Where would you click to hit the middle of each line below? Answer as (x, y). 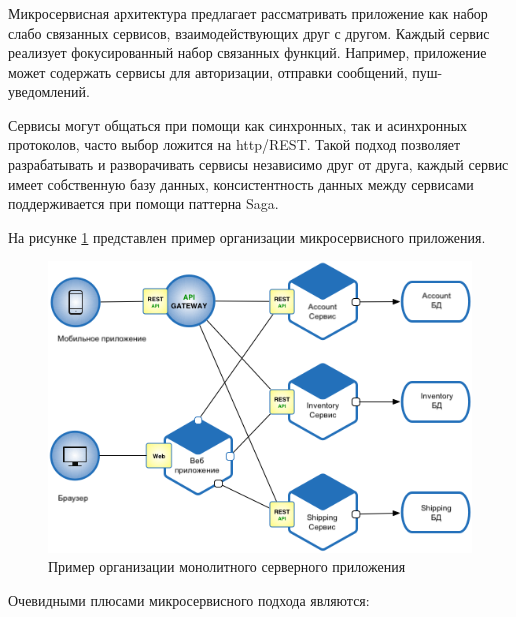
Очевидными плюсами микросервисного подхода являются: (189, 599)
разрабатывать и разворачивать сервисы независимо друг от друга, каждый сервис (258, 164)
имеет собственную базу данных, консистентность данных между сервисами (241, 183)
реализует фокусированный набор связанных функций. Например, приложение (247, 52)
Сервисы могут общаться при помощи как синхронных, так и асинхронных (238, 124)
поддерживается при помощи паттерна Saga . (143, 203)
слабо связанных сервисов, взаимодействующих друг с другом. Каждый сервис (249, 32)
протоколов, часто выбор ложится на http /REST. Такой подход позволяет (234, 144)
